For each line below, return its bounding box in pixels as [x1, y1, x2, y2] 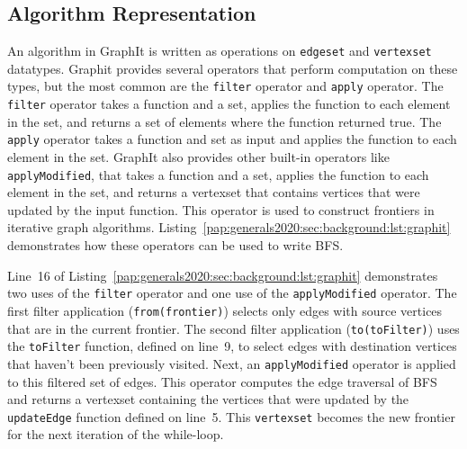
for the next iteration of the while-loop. [7, 425, 224, 444]
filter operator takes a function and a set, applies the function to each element [7, 94, 451, 113]
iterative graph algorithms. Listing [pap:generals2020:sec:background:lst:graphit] [7, 218, 451, 237]
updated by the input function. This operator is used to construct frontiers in [7, 200, 435, 219]
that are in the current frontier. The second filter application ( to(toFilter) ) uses [7, 319, 460, 337]
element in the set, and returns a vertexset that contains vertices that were [7, 183, 420, 202]
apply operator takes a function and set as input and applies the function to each [7, 130, 457, 148]
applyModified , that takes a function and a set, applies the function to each [7, 165, 429, 184]
